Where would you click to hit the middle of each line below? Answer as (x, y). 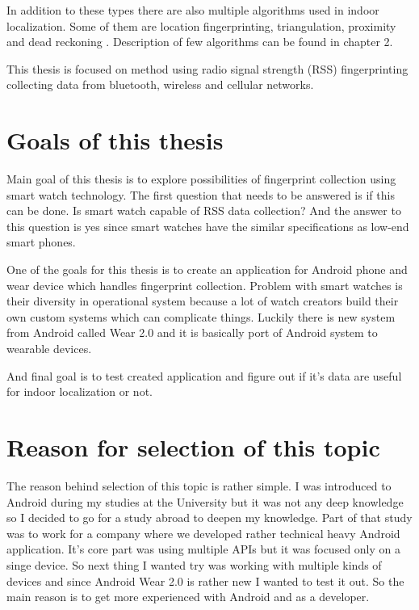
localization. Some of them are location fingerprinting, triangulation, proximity (201, 25)
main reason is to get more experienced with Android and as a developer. (188, 597)
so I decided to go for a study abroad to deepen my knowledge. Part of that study (209, 517)
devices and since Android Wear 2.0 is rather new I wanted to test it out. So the (205, 581)
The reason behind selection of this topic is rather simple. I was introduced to (199, 485)
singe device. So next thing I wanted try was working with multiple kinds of (194, 564)
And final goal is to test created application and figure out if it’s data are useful (204, 375)
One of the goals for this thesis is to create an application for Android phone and (207, 269)
